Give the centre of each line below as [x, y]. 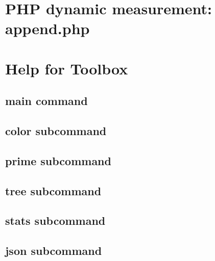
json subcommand [54, 251]
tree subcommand [53, 190]
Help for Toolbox [67, 68]
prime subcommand [58, 160]
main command [46, 101]
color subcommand [56, 131]
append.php [47, 28]
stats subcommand [55, 220]
